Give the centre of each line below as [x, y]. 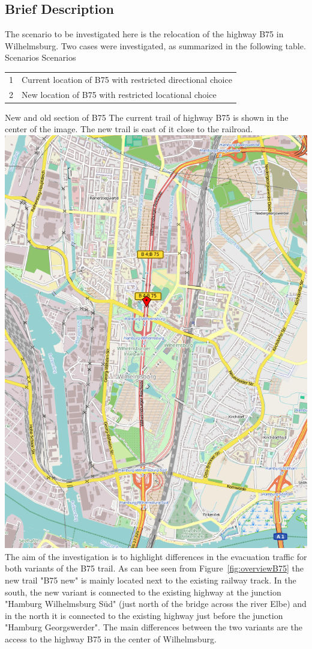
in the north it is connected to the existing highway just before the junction [144, 615]
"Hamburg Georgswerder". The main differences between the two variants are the [154, 627]
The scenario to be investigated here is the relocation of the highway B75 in [144, 34]
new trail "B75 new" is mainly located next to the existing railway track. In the [151, 580]
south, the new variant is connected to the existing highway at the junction [143, 592]
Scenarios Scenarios [40, 57]
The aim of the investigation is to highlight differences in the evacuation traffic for [156, 556]
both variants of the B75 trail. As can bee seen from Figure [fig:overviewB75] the [154, 568]
